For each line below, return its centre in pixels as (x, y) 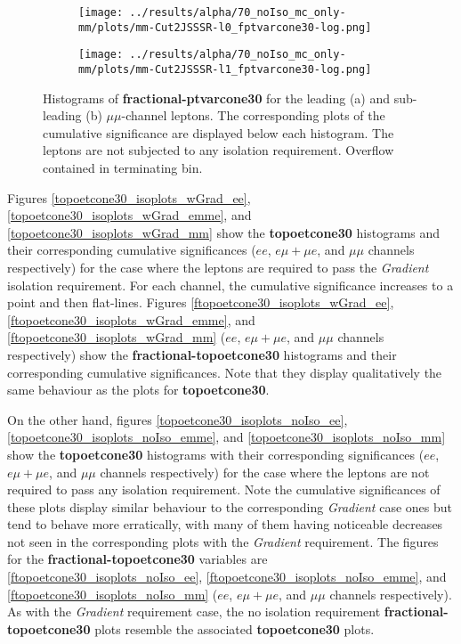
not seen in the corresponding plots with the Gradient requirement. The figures (223, 541)
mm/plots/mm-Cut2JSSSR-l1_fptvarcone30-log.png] (225, 69)
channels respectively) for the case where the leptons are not (265, 472)
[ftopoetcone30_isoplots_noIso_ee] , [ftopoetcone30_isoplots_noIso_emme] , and (227, 577)
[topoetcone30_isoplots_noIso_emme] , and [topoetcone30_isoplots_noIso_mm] (226, 437)
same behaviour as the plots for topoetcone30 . (138, 390)
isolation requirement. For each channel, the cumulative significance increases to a (230, 285)
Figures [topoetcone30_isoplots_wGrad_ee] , (129, 197)
